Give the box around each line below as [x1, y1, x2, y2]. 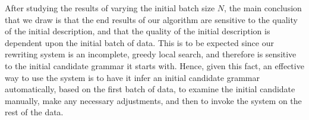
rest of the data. [5, 106, 64, 118]
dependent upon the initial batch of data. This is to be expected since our [5, 36, 274, 48]
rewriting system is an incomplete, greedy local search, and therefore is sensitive [5, 48, 297, 60]
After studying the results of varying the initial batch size [5, 2, 215, 14]
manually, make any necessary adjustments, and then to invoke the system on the [5, 94, 302, 106]
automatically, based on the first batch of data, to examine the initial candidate [5, 83, 295, 95]
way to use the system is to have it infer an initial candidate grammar [5, 71, 260, 83]
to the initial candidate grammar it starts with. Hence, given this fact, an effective [5, 59, 304, 72]
